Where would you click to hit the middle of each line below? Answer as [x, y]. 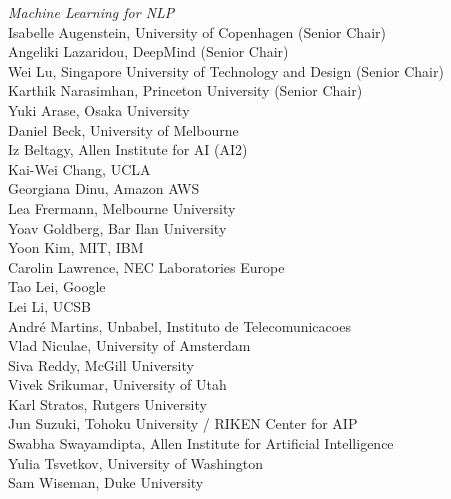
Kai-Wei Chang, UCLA [79, 168]
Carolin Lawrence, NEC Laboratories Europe [146, 266]
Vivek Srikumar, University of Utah [117, 384]
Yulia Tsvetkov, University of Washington [136, 462]
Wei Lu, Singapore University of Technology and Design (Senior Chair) [226, 70]
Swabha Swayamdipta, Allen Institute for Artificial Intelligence [201, 443]
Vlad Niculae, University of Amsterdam [129, 345]
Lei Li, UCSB [50, 305]
